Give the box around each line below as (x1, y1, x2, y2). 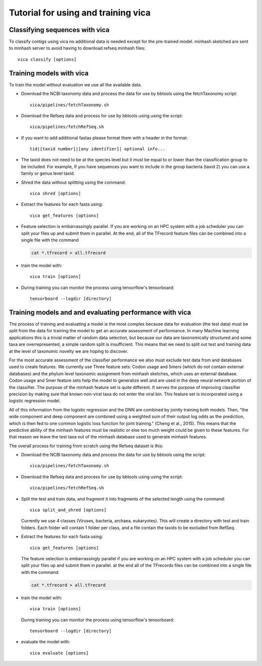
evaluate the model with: (21, 639, 70, 645)
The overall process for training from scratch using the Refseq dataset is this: (9, 443, 164, 449)
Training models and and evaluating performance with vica (9, 308, 191, 316)
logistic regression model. (9, 398, 61, 404)
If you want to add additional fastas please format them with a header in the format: (21, 135, 188, 141)
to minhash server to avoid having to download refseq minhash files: (9, 45, 146, 51)
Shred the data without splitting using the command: (21, 179, 126, 185)
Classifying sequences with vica (9, 26, 110, 34)
